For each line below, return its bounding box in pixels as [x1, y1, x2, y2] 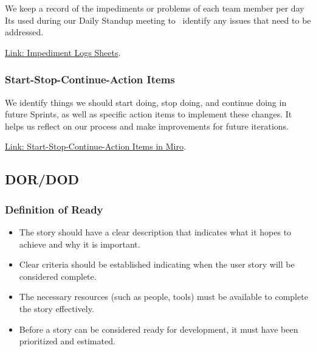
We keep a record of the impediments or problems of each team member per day [5, 2, 304, 14]
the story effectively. [19, 302, 94, 315]
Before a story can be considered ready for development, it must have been [19, 322, 298, 335]
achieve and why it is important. [19, 237, 140, 250]
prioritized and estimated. [19, 335, 115, 347]
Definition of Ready [5, 201, 103, 217]
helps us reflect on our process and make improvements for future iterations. [5, 119, 289, 132]
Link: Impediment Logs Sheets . [5, 46, 121, 58]
